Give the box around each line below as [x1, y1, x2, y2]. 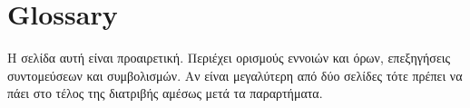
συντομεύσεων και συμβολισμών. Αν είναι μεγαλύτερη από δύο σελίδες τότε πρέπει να [7, 65, 463, 84]
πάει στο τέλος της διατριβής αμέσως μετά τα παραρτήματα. [7, 83, 323, 103]
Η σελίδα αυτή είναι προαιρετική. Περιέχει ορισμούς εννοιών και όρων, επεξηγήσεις [7, 48, 451, 67]
